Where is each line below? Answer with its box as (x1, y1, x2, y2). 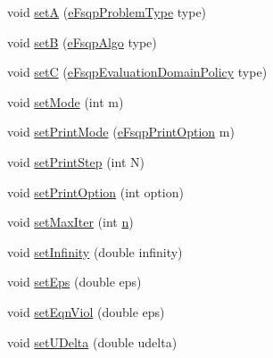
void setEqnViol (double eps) (7, 302, 165, 321)
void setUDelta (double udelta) (7, 332, 178, 351)
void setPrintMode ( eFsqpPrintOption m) (7, 122, 235, 141)
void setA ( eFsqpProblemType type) (7, 3, 207, 21)
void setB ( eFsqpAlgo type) (7, 32, 157, 51)
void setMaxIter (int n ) (7, 212, 134, 231)
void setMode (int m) (7, 92, 124, 111)
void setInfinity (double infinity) (7, 242, 183, 261)
